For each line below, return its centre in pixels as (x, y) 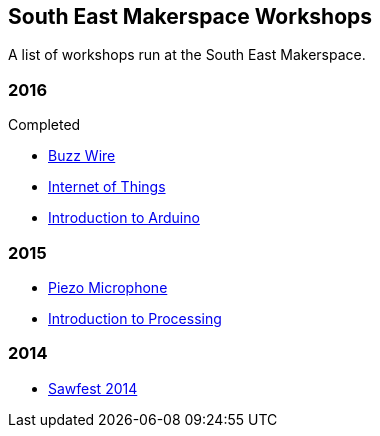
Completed (44, 125)
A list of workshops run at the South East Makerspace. (187, 55)
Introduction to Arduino (124, 218)
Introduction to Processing (135, 318)
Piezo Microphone (108, 287)
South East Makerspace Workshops (190, 16)
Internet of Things (107, 187)
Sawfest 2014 (93, 388)
